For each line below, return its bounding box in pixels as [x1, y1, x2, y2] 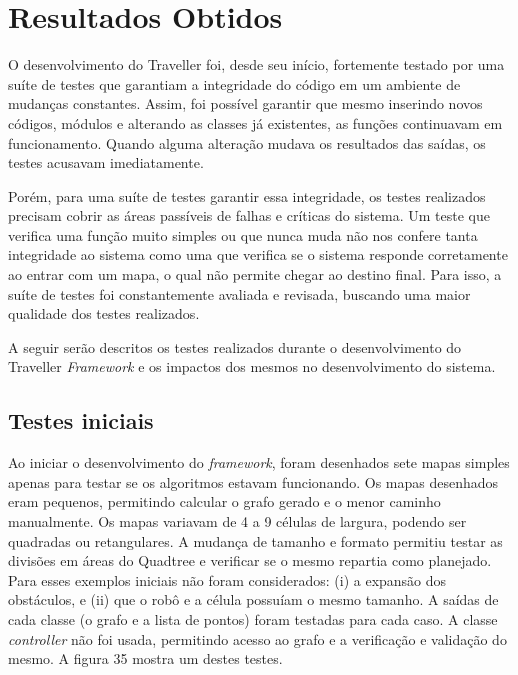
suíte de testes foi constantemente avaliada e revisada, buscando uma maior [8, 283, 471, 304]
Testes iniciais [8, 405, 154, 436]
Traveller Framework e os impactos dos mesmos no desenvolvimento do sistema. [8, 356, 496, 377]
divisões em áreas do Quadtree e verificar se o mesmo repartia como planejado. [8, 550, 492, 571]
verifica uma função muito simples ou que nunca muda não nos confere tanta [8, 224, 478, 245]
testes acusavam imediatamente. [8, 152, 204, 173]
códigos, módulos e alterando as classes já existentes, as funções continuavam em [8, 112, 503, 133]
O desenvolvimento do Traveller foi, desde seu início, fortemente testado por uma [8, 54, 505, 75]
